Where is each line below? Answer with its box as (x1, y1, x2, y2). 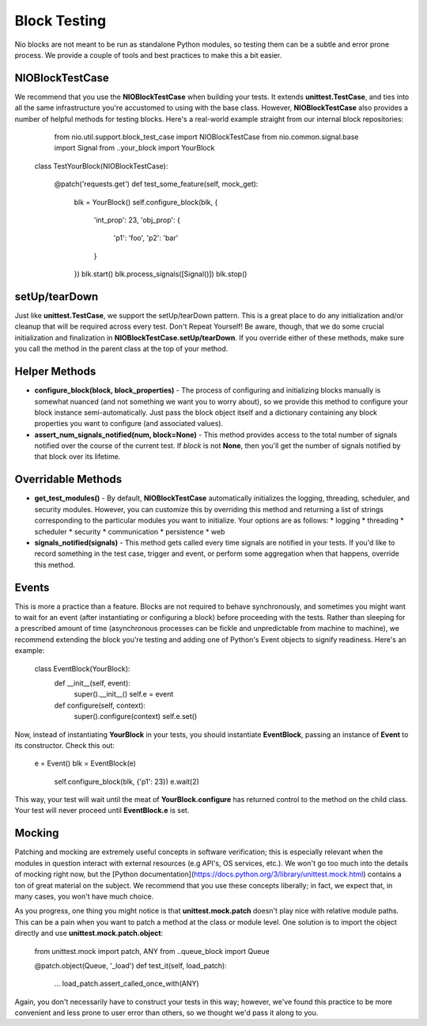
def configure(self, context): (54, 701, 146, 710)
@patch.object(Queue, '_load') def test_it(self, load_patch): (34, 960, 227, 970)
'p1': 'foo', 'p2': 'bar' (113, 234, 179, 243)
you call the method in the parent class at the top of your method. (14, 344, 229, 354)
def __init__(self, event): (54, 678, 130, 688)
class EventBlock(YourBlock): (34, 663, 130, 673)
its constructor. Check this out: (14, 740, 115, 750)
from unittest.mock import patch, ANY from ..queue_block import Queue (34, 946, 270, 956)
